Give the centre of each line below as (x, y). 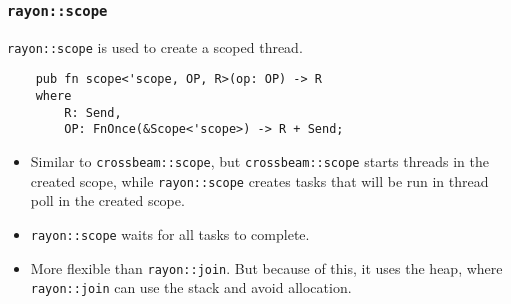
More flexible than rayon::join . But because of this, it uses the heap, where (266, 267)
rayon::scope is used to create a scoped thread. (155, 46)
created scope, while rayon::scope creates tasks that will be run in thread (259, 180)
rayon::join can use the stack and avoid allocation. (191, 287)
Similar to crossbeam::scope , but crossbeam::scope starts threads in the (259, 161)
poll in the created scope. (107, 200)
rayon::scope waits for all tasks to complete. (170, 233)
